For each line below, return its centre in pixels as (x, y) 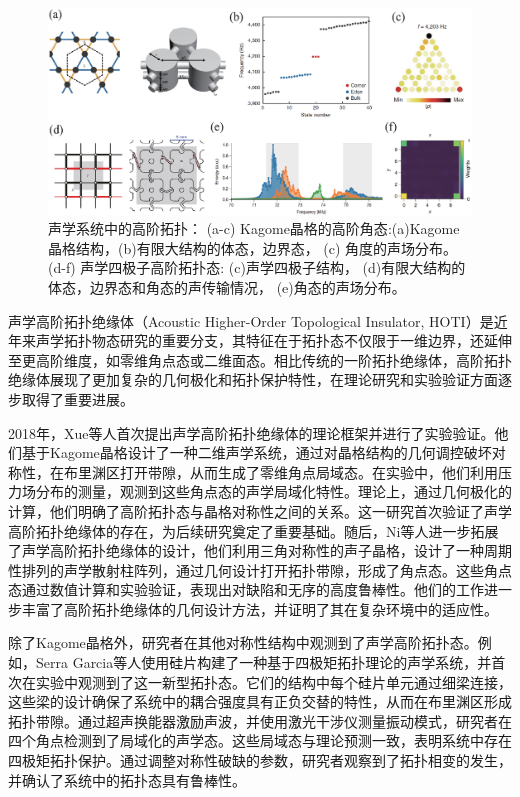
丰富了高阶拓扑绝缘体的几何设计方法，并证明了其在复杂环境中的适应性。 (259, 608)
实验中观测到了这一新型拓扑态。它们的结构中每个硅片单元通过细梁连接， (273, 681)
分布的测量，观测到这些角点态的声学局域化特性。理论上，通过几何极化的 (273, 491)
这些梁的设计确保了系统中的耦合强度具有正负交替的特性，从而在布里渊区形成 (260, 701)
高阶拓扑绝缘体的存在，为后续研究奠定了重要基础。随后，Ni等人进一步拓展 (253, 530)
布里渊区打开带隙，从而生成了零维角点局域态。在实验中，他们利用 (280, 471)
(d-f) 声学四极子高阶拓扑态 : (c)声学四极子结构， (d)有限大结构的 (257, 267)
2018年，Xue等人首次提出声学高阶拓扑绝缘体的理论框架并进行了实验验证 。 (251, 432)
